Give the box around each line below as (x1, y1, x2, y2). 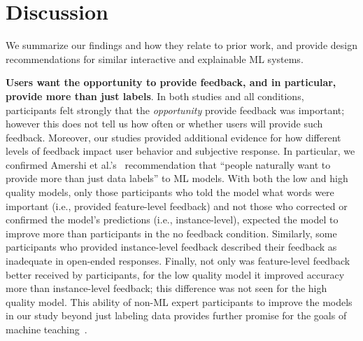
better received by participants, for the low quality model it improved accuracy (6, 267, 345, 281)
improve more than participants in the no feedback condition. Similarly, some (6, 225, 337, 240)
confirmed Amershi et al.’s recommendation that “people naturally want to (6, 157, 331, 172)
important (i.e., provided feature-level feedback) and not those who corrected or (6, 198, 348, 213)
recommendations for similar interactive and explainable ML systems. (6, 51, 304, 66)
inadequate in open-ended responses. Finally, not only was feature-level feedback (6, 253, 350, 268)
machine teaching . (6, 322, 87, 336)
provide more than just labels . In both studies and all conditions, (6, 88, 304, 103)
